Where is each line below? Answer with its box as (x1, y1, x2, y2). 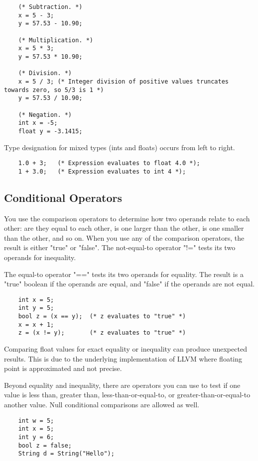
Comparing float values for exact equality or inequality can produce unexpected (4, 344, 247, 354)
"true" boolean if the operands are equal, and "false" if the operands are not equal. (4, 278, 255, 289)
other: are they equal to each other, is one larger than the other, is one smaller (4, 223, 244, 233)
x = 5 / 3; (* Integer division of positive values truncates (18, 78, 229, 85)
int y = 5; (18, 304, 54, 312)
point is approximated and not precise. (4, 363, 122, 373)
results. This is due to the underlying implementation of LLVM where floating (4, 353, 243, 364)
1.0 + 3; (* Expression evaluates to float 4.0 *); (18, 160, 200, 167)
